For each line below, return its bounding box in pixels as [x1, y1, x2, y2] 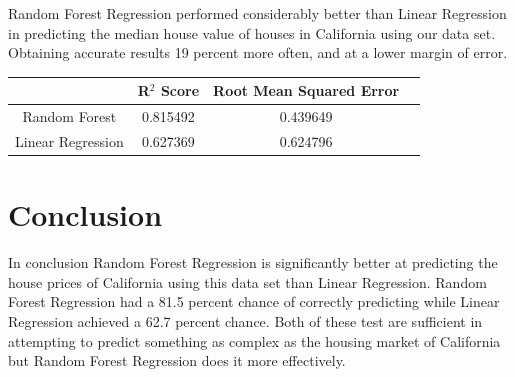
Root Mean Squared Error [213, 80, 400, 101]
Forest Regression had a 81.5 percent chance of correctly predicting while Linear [8, 291, 500, 312]
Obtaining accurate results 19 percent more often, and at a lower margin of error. [8, 42, 508, 63]
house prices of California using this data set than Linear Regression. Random [8, 271, 487, 292]
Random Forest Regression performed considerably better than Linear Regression [8, 3, 507, 23]
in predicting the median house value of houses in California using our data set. [8, 22, 496, 43]
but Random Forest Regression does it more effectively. [8, 350, 346, 371]
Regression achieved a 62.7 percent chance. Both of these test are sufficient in [8, 310, 483, 331]
